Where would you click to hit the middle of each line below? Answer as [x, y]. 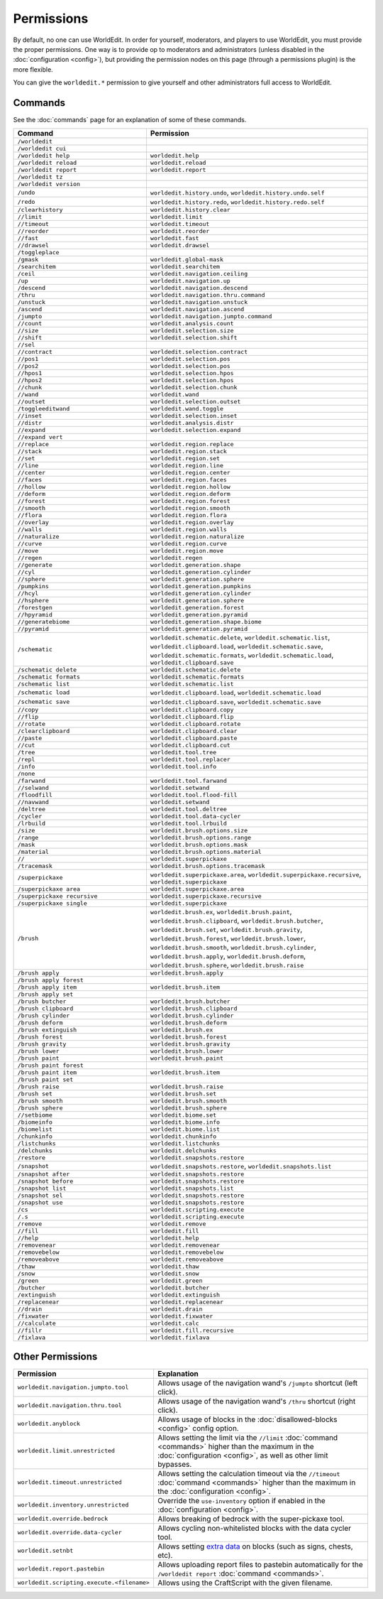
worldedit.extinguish [185, 1295]
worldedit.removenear [185, 1246]
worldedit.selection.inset [194, 416]
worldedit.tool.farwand [188, 781]
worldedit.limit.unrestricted [66, 1451]
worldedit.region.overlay [192, 522]
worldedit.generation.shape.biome [206, 622]
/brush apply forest [51, 980]
